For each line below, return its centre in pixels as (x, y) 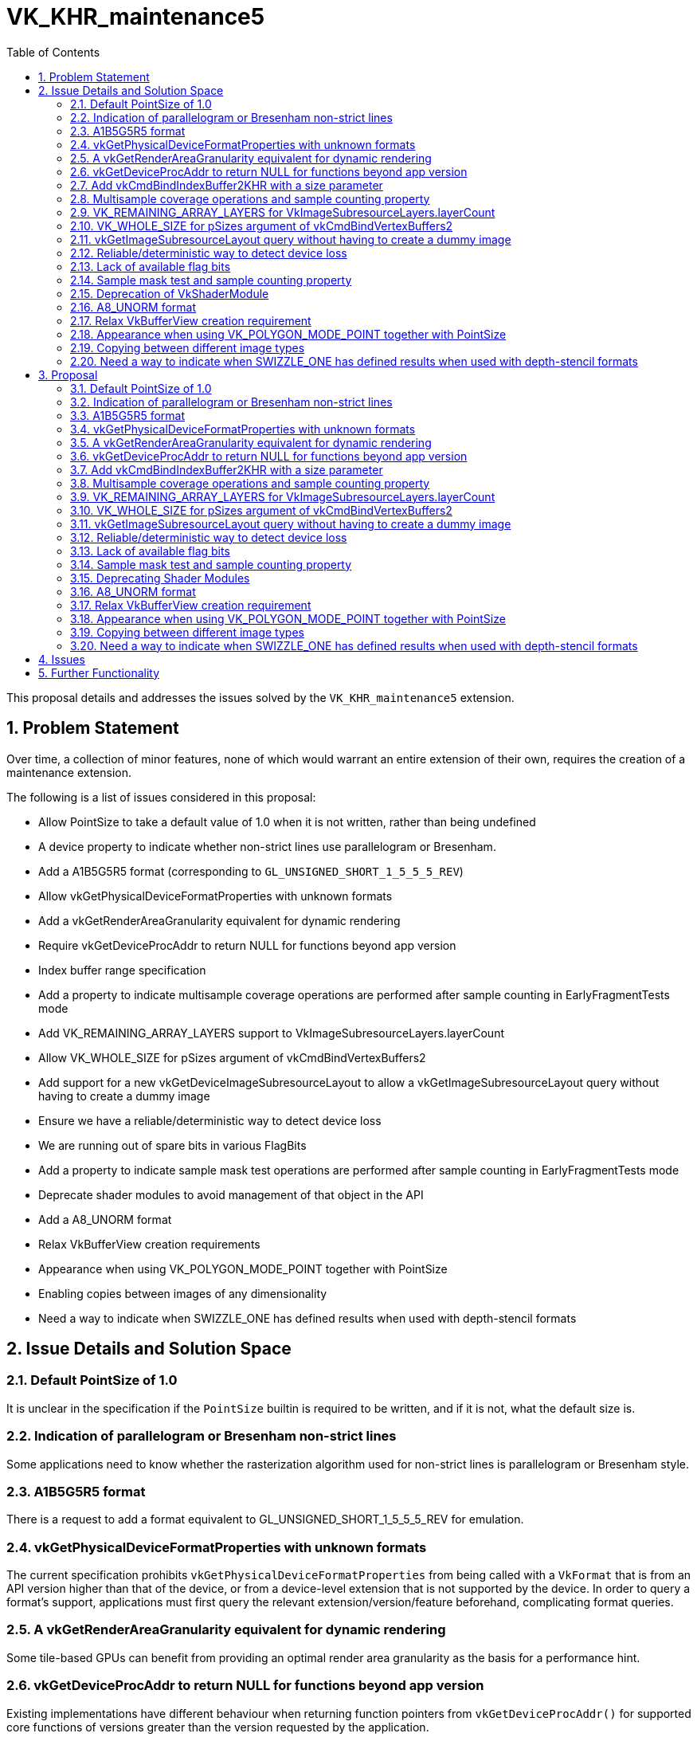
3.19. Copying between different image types (187, 632)
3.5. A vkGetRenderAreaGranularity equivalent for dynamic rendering (251, 442)
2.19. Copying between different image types (188, 347)
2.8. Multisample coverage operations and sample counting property (250, 198)
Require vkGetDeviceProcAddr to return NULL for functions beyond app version (247, 945)
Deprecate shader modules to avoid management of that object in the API (231, 1194)
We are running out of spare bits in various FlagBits (172, 1145)
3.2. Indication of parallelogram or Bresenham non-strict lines (231, 402)
